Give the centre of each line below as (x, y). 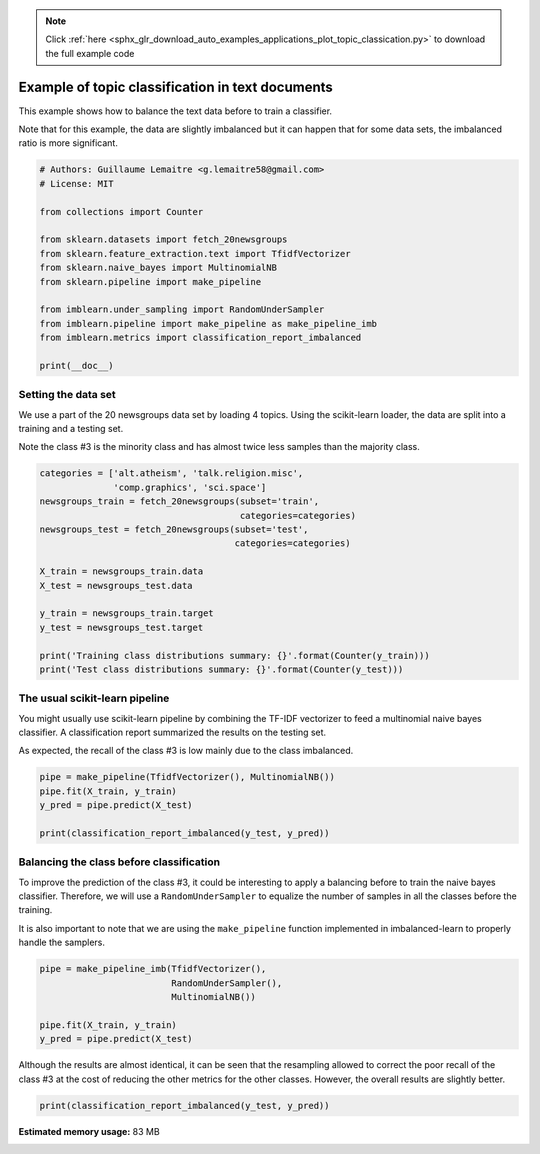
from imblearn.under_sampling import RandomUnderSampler (182, 309)
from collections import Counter (121, 211)
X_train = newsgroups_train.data (121, 571)
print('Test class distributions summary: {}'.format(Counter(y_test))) (221, 669)
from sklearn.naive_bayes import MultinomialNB (158, 268)
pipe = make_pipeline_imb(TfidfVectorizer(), (153, 969)
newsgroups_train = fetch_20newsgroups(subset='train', (179, 501)
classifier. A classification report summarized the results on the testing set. (172, 732)
